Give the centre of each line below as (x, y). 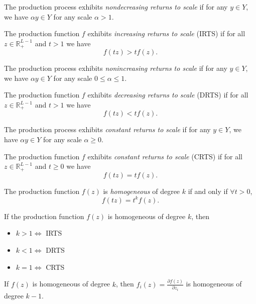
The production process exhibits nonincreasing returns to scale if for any (116, 68)
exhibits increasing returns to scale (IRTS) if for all (166, 33)
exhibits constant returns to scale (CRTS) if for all (165, 156)
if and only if (208, 191)
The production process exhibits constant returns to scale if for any (107, 129)
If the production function (44, 216)
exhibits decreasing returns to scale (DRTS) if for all (168, 95)
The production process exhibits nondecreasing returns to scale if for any (116, 7)
